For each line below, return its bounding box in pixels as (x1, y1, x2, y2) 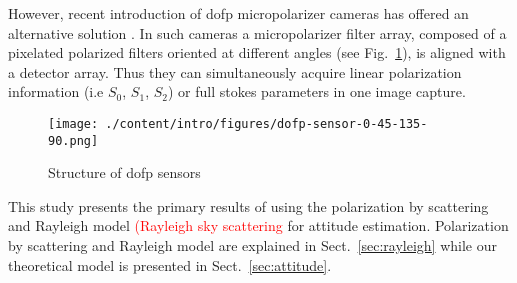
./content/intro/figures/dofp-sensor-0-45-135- (105, 116, 428, 131)
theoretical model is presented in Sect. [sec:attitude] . (8, 254, 332, 275)
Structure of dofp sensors (48, 162, 201, 183)
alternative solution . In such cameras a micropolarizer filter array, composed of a (8, 22, 507, 43)
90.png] (48, 133, 99, 148)
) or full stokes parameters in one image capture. (167, 81, 466, 102)
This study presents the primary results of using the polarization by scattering (8, 195, 489, 216)
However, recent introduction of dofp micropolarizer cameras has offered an (8, 3, 469, 23)
